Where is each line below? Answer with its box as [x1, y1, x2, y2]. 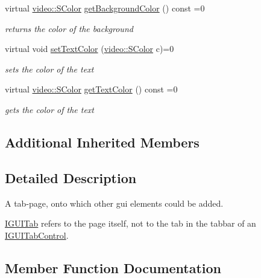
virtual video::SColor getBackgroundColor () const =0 [5, 2, 205, 14]
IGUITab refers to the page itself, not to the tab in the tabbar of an [5, 217, 256, 230]
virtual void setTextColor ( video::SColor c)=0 [5, 42, 174, 55]
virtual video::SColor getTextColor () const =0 [5, 83, 178, 95]
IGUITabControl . [5, 228, 69, 241]
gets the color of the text [5, 103, 95, 115]
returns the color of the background [5, 22, 133, 34]
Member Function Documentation [5, 258, 222, 277]
